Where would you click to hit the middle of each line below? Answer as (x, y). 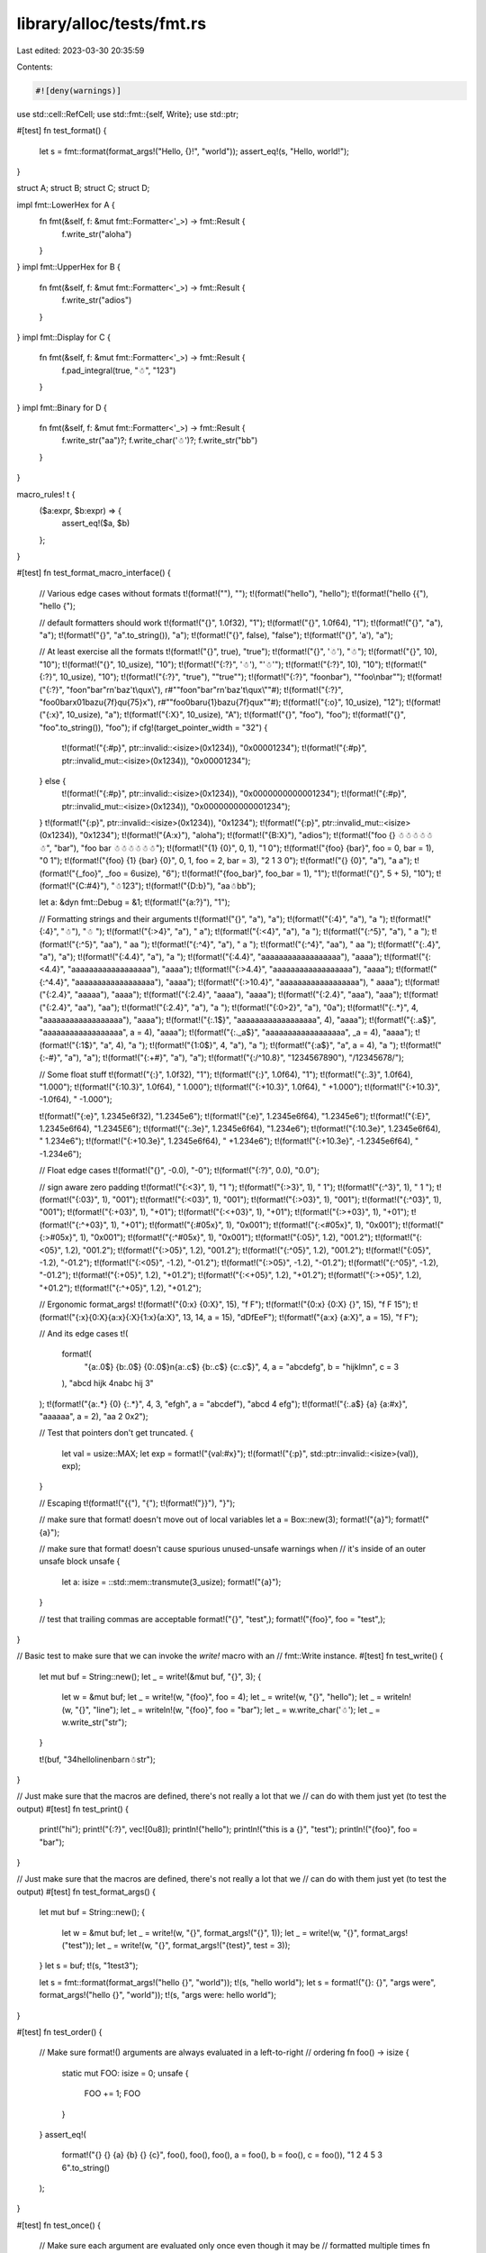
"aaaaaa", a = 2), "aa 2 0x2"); (94, 1416)
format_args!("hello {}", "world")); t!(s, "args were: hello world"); (157, 1995)
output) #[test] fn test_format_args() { (86, 1892)
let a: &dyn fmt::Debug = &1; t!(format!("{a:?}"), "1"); (135, 902)
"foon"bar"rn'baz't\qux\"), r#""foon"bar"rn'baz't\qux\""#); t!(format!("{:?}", (205, 689)
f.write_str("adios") (97, 300)
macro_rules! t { (46, 494)
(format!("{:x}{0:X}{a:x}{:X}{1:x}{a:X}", (110, 1317)
